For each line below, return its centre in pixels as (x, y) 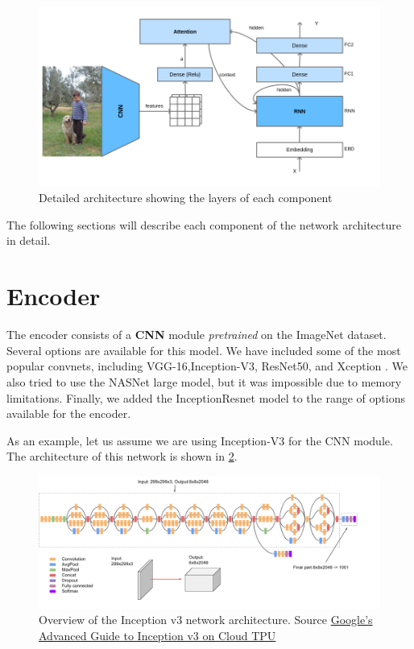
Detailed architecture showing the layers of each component (186, 198)
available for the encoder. (69, 413)
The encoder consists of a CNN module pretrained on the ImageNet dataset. (197, 335)
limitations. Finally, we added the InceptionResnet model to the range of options (206, 397)
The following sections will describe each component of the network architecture (204, 224)
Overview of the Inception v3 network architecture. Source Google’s (206, 620)
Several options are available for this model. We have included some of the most (204, 350)
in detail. (29, 240)
